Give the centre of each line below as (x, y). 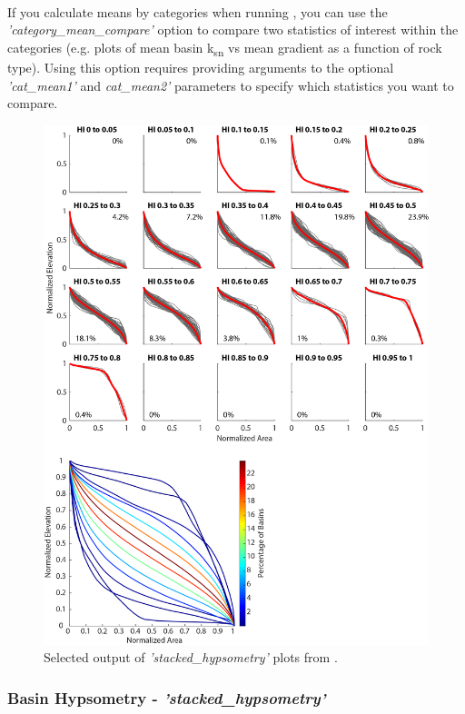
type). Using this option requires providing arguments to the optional (201, 67)
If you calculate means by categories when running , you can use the (198, 11)
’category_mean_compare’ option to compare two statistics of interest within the (233, 30)
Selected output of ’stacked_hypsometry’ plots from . (191, 657)
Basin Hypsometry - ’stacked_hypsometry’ (167, 697)
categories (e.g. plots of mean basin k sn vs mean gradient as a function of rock (225, 48)
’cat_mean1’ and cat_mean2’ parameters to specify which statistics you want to (231, 85)
